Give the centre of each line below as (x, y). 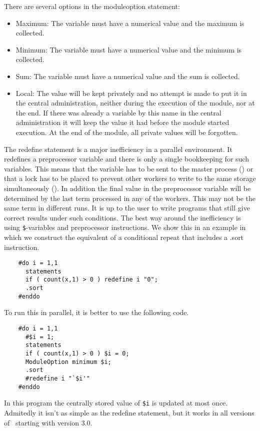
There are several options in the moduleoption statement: (92, 6)
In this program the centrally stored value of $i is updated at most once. (116, 403)
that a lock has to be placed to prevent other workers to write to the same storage (130, 178)
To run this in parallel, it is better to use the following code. (96, 312)
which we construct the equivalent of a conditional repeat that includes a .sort (124, 237)
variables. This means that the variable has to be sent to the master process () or (129, 168)
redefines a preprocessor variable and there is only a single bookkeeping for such (126, 159)
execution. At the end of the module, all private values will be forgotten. (127, 132)
